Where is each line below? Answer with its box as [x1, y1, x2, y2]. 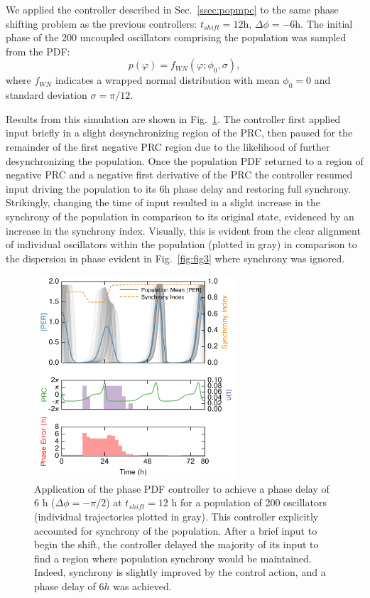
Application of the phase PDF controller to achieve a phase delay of [34, 481, 330, 496]
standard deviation [6, 87, 87, 102]
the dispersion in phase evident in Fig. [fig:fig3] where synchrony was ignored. [6, 250, 345, 265]
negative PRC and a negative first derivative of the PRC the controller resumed [6, 167, 353, 182]
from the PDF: [6, 43, 70, 58]
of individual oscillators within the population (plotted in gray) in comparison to [6, 237, 357, 252]
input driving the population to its [6, 181, 156, 196]
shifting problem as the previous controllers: [6, 16, 197, 31]
